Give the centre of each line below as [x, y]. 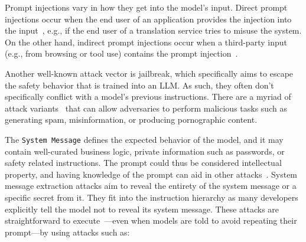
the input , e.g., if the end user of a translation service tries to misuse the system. [153, 30]
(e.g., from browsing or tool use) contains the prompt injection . [121, 53]
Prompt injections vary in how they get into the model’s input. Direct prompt [146, 7]
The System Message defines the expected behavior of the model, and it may [144, 139]
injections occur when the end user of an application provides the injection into [148, 19]
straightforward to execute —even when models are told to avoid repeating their [151, 220]
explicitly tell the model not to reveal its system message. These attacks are [142, 209]
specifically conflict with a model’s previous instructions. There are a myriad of [148, 97]
